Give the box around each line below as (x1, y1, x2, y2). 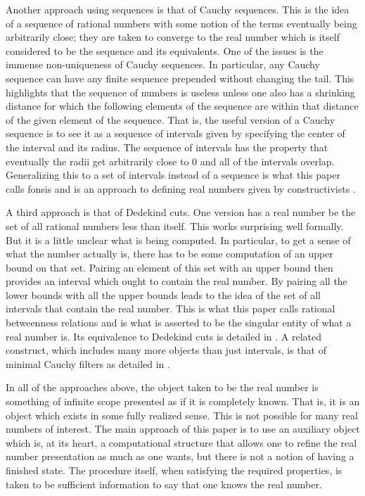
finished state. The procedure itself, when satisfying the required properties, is (6, 463, 342, 477)
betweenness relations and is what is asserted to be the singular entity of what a (6, 315, 352, 330)
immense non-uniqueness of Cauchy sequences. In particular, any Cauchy (6, 57, 320, 72)
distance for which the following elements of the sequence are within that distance (6, 98, 359, 113)
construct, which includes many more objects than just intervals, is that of (6, 343, 326, 357)
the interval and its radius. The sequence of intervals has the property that (6, 139, 328, 154)
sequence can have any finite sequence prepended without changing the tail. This (6, 70, 354, 85)
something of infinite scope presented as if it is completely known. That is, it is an (6, 394, 360, 409)
